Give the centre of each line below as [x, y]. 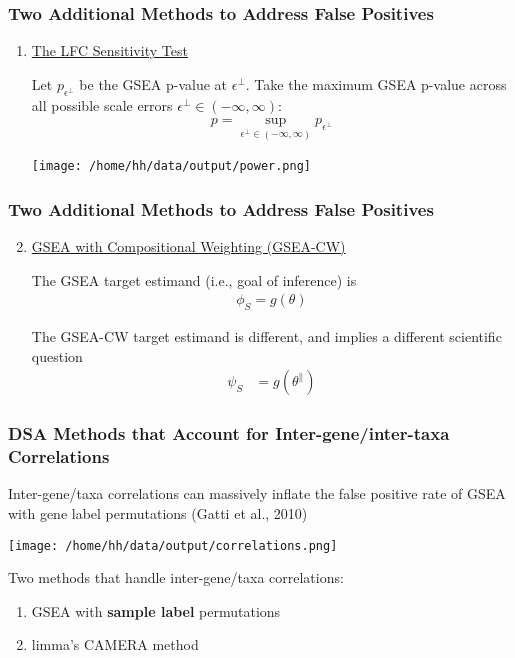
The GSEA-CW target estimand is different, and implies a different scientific [266, 335]
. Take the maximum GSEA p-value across [376, 83]
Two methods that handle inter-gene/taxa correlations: [176, 577]
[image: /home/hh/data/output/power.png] [171, 166]
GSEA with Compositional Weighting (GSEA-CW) [188, 245]
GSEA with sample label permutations [156, 610]
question [57, 355]
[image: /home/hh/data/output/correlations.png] [173, 545]
